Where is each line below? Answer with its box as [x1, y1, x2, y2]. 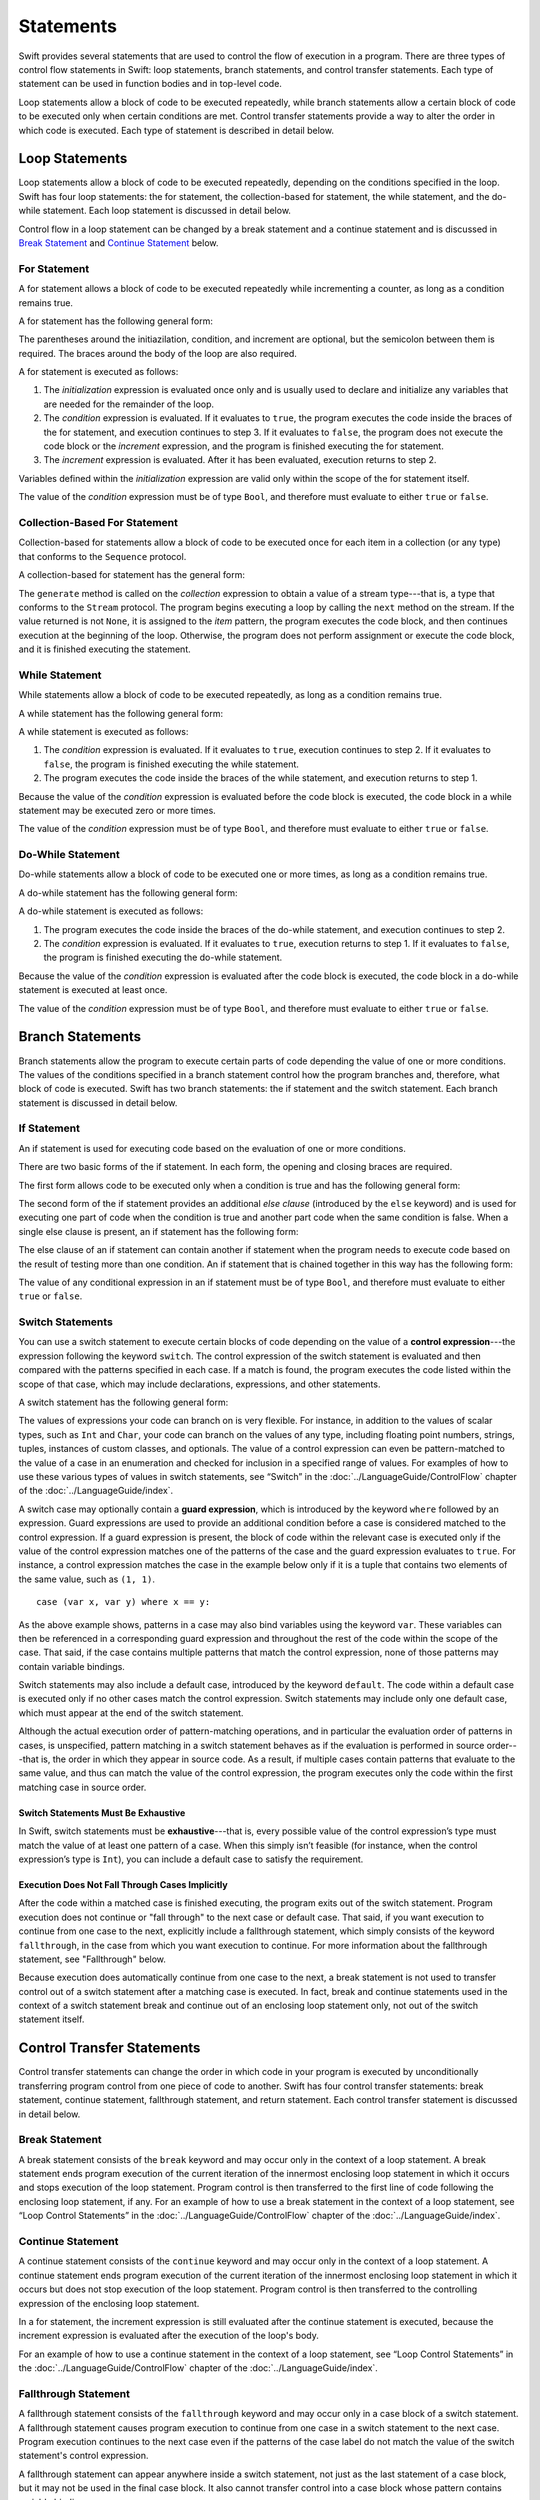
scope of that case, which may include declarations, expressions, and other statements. [18, 1378, 381, 1390]
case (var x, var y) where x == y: [36, 1596, 211, 1608]
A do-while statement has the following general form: [18, 886, 239, 899]
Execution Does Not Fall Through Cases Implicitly [18, 1878, 229, 1890]
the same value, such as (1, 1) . [18, 1573, 155, 1585]
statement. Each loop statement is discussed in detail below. [42, 205, 292, 217]
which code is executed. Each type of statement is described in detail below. [18, 124, 335, 136]
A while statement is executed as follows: [18, 725, 189, 737]
